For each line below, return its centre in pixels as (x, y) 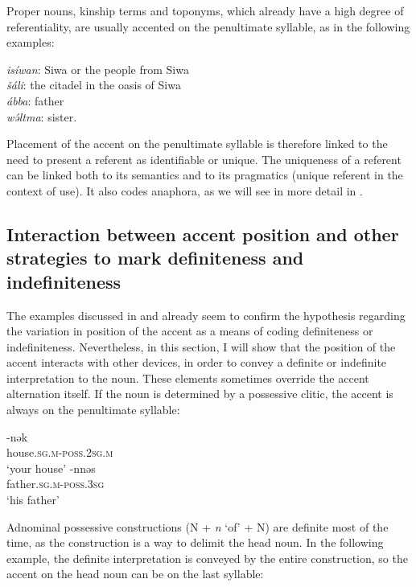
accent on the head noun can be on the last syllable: (135, 574)
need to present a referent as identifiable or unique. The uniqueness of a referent (204, 159)
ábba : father (35, 100)
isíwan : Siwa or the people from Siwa (98, 69)
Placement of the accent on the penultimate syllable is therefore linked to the (197, 144)
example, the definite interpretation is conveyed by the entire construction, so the (207, 558)
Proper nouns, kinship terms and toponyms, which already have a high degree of (205, 10)
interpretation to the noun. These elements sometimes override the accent (188, 378)
